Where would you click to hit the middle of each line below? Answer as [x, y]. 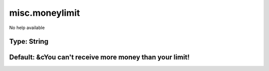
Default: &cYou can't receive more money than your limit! [99, 57]
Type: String [29, 42]
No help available [27, 28]
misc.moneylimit [45, 13]
